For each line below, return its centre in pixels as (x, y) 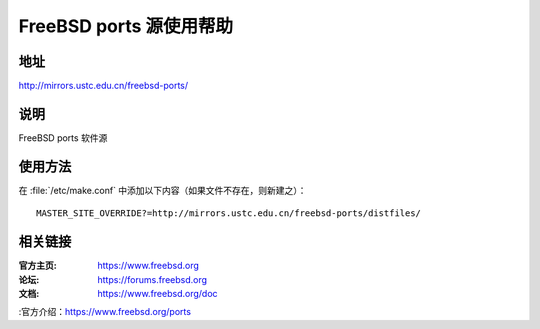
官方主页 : (37, 266)
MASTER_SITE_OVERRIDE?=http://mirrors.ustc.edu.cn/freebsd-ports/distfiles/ (229, 213)
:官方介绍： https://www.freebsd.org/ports (105, 312)
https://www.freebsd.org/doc (158, 293)
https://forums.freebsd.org (152, 279)
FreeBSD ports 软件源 (63, 137)
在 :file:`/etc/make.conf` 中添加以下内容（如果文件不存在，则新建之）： (162, 190)
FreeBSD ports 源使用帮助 (126, 26)
